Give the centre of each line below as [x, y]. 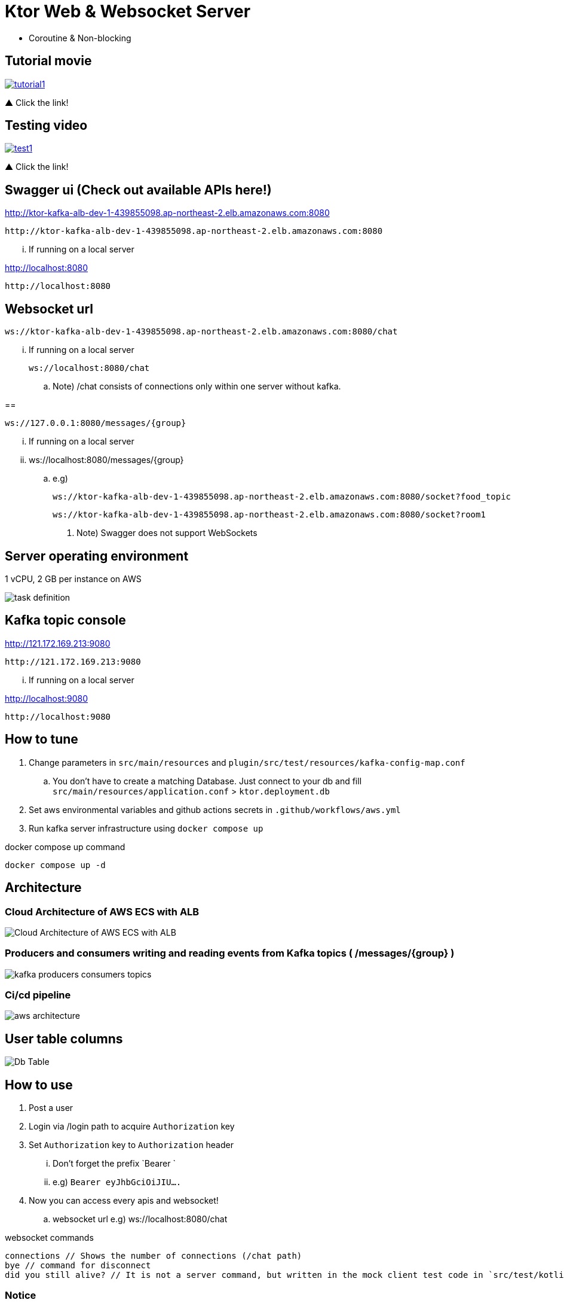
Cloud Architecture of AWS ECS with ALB [102, 911]
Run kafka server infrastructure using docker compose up [146, 828]
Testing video [46, 126]
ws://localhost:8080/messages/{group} [106, 460]
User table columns [64, 1039]
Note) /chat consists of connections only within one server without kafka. [197, 386]
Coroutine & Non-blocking [80, 38]
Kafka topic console [65, 620]
